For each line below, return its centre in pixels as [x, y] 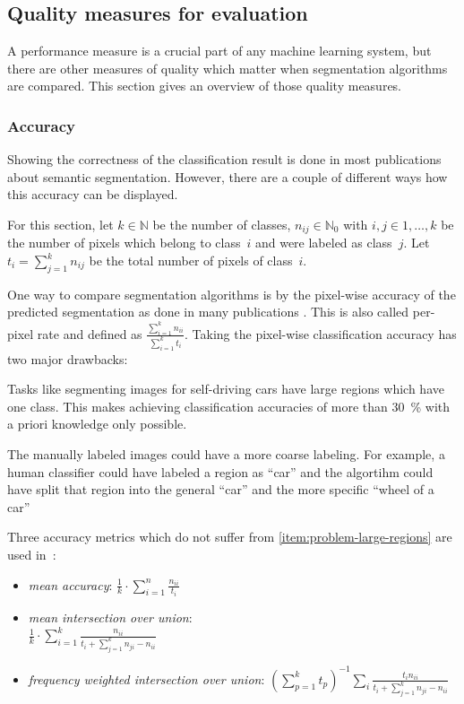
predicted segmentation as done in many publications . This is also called [208, 312]
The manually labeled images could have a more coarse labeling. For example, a [226, 454]
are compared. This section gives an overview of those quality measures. [205, 86]
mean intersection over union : [110, 617]
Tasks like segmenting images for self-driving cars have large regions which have [226, 389]
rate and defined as [90, 333]
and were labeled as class [323, 243]
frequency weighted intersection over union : [146, 678]
